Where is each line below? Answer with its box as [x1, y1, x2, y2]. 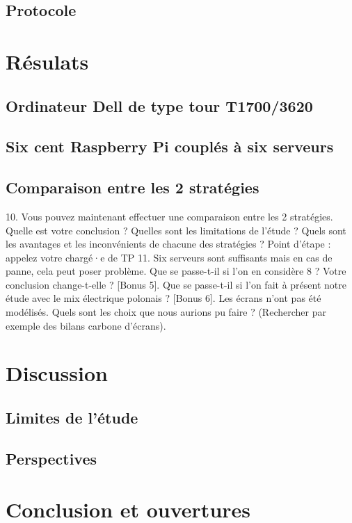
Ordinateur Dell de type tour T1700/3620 [6, 95, 313, 116]
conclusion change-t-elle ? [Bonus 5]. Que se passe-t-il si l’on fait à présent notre [6, 277, 346, 291]
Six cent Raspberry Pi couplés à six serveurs [6, 136, 334, 157]
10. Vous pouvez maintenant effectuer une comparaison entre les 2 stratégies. [6, 209, 333, 223]
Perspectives [6, 447, 97, 469]
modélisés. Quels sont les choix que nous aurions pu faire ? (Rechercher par [6, 305, 326, 319]
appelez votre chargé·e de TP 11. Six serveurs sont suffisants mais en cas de [6, 250, 333, 264]
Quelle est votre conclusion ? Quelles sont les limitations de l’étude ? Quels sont [6, 223, 346, 237]
